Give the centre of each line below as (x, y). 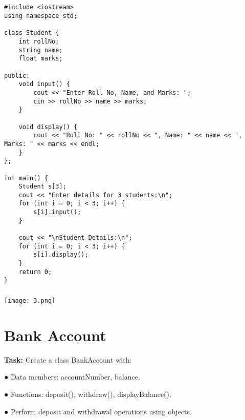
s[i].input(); (57, 212)
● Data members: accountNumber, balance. (72, 377)
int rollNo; (39, 42)
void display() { (48, 127)
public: (17, 76)
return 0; (35, 272)
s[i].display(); (61, 255)
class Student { (32, 33)
